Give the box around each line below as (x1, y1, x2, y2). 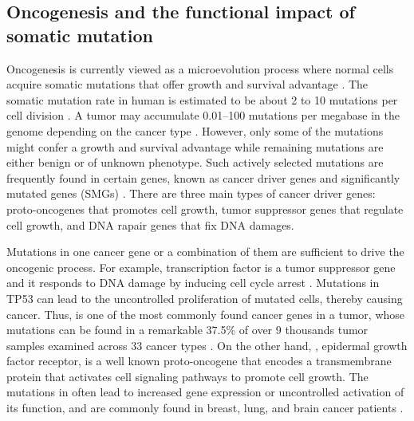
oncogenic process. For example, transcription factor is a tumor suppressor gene (6, 258, 396, 275)
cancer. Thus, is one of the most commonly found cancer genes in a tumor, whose (6, 305, 404, 322)
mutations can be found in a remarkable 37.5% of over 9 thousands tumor (6, 321, 369, 338)
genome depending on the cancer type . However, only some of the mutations (6, 122, 384, 139)
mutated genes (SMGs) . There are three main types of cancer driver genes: (6, 185, 376, 202)
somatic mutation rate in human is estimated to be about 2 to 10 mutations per (6, 91, 398, 108)
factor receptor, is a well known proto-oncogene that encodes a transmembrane (6, 352, 392, 369)
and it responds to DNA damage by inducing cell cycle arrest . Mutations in (6, 274, 380, 291)
